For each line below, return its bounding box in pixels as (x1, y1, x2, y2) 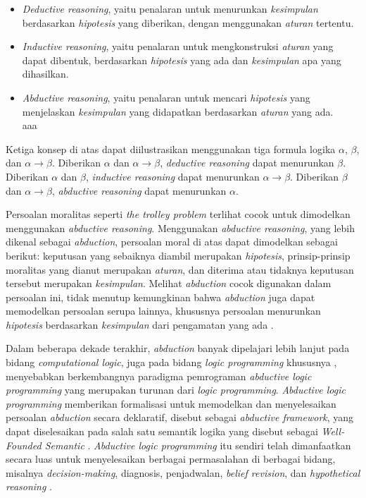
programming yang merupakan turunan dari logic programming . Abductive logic (6, 382, 346, 397)
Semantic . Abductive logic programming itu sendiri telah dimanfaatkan (44, 437, 351, 452)
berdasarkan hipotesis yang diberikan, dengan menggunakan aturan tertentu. (22, 15, 354, 30)
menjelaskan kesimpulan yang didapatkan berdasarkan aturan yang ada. (22, 104, 334, 119)
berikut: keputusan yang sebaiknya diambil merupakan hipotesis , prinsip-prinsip (6, 248, 351, 262)
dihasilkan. (22, 66, 69, 81)
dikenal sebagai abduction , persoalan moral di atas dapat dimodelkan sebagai (6, 234, 338, 249)
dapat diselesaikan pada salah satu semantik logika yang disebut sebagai (6, 424, 318, 439)
